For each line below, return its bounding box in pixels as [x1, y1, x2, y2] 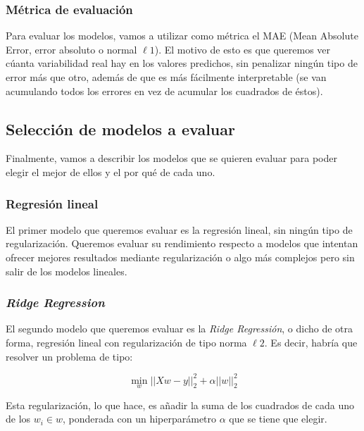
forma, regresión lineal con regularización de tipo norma [6, 335, 247, 349]
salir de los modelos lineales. [6, 263, 127, 278]
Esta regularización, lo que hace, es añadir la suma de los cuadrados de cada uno [6, 397, 354, 412]
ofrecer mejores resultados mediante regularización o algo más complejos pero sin [6, 249, 355, 264]
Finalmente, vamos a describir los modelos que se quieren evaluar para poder [6, 151, 337, 165]
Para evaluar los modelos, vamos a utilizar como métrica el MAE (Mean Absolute [6, 28, 358, 43]
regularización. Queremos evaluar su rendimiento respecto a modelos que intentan [6, 236, 358, 251]
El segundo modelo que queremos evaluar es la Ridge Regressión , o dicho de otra [6, 321, 353, 336]
